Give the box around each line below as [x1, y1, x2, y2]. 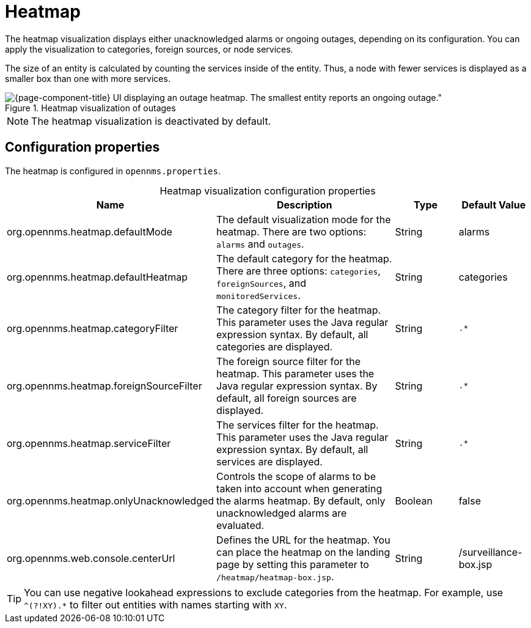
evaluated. [216, 519, 265, 531]
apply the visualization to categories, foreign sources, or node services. [5, 43, 293, 54]
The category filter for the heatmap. [216, 303, 381, 316]
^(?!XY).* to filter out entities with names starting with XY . [24, 598, 287, 611]
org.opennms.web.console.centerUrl [7, 552, 175, 564]
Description [277, 198, 332, 211]
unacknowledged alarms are [216, 506, 347, 519]
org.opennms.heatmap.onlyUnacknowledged [7, 494, 214, 507]
